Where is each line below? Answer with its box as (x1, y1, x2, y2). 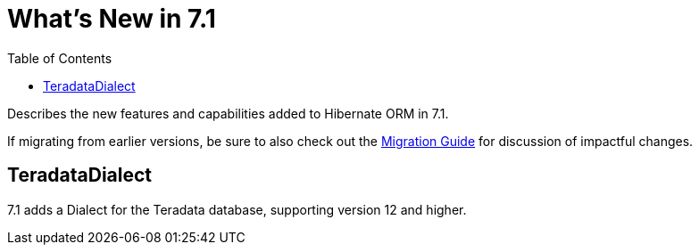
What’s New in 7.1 (7, 4, 216, 34)
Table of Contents (7, 50, 112, 66)
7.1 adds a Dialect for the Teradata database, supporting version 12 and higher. (7, 201, 467, 217)
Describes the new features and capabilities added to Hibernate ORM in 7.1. (7, 105, 449, 121)
